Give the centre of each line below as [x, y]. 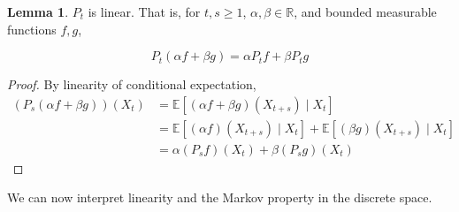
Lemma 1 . [38, 11]
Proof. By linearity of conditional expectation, [132, 84]
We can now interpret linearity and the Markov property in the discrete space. [220, 197]
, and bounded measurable [365, 11]
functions [32, 29]
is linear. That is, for [144, 11]
